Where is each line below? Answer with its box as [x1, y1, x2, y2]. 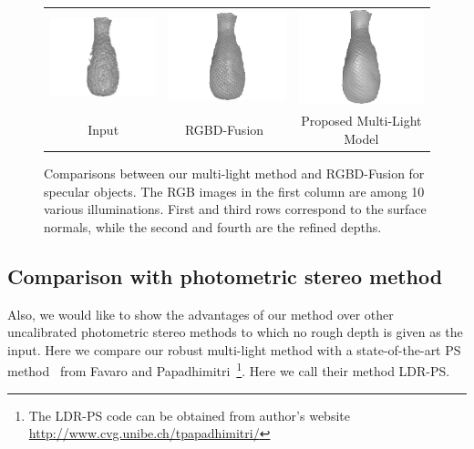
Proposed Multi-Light [301, 111, 422, 130]
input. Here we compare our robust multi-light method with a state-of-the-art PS [7, 340, 461, 359]
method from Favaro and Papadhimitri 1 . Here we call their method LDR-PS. [7, 359, 450, 381]
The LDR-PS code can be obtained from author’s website [28, 405, 350, 424]
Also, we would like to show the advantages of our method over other [7, 304, 394, 323]
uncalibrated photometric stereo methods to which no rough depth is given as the [7, 322, 463, 342]
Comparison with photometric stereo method [7, 261, 443, 290]
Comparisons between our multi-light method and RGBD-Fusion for [44, 164, 425, 183]
